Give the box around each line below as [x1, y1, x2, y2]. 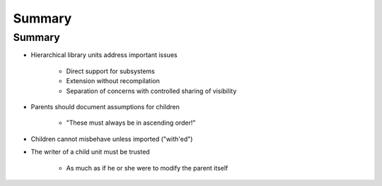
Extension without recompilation [66, 77, 161, 85]
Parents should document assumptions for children [30, 102, 180, 111]
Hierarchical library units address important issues [30, 51, 178, 59]
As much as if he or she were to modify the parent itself [66, 163, 228, 172]
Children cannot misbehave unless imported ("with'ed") [30, 135, 193, 143]
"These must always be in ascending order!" [66, 118, 196, 127]
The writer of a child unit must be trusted [30, 148, 150, 156]
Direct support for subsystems [66, 67, 155, 75]
